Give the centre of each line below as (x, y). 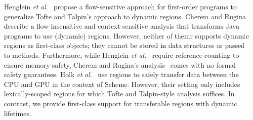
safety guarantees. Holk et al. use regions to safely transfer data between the (122, 74)
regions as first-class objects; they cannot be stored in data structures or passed (125, 45)
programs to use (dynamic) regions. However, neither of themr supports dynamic (126, 35)
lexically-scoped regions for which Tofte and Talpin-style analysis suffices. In (119, 94)
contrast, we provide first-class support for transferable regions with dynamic (121, 103)
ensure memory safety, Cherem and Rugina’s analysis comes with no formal (120, 64)
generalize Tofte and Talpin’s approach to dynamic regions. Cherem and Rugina (125, 16)
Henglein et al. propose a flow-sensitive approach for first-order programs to (120, 6)
